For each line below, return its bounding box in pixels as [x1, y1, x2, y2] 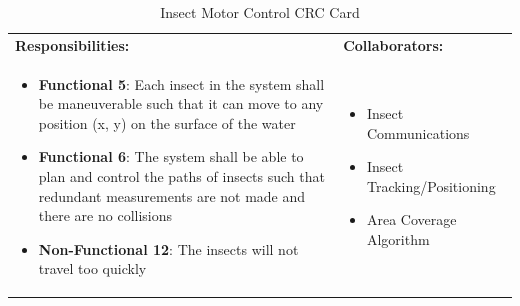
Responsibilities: [15, 34, 130, 55]
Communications [366, 122, 470, 143]
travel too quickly [38, 258, 147, 279]
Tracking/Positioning [366, 175, 496, 196]
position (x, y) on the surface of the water [38, 112, 296, 133]
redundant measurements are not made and [38, 185, 306, 206]
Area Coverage [366, 209, 457, 230]
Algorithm [366, 229, 430, 250]
